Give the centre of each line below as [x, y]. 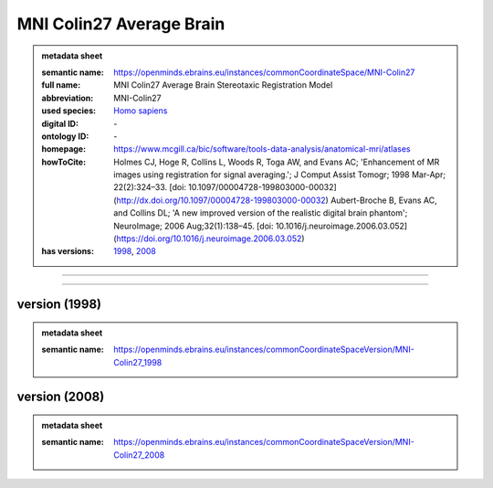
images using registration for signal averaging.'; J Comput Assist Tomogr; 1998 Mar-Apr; [280, 175]
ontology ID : [65, 136]
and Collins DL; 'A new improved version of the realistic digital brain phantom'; [261, 213]
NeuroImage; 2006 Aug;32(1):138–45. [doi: [194, 226]
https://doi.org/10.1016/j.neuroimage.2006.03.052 [209, 239]
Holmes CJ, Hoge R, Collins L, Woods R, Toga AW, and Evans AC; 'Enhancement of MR [277, 162]
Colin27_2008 [139, 455]
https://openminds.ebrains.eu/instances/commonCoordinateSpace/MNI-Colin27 [264, 72]
